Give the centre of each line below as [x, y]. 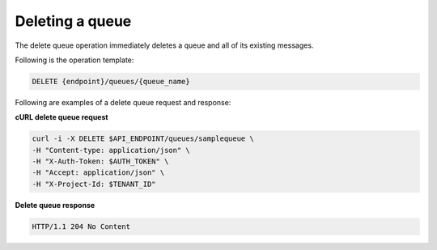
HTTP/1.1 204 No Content [81, 226]
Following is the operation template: [74, 60]
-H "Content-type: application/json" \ [111, 150]
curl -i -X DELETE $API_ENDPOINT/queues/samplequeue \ [143, 139]
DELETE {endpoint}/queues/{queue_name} [111, 81]
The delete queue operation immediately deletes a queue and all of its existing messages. [164, 45]
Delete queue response [55, 205]
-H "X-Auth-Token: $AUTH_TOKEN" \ [100, 161]
